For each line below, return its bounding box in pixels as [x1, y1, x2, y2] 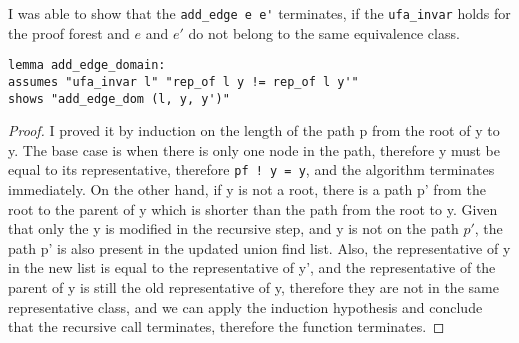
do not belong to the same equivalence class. [188, 22, 460, 43]
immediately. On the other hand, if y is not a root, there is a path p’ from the [8, 179, 486, 200]
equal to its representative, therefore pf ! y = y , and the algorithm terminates [8, 159, 495, 180]
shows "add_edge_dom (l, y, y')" [8, 91, 230, 106]
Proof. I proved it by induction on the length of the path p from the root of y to [8, 120, 500, 141]
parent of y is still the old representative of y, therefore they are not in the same [8, 277, 499, 298]
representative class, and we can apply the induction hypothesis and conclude [8, 296, 483, 317]
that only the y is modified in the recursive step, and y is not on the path [8, 218, 459, 239]
